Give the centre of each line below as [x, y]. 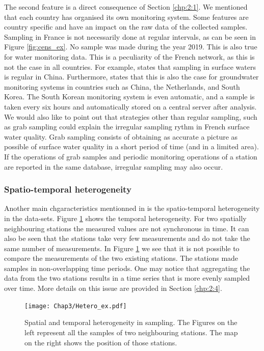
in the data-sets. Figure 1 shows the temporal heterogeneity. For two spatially [125, 218]
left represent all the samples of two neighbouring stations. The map [131, 332]
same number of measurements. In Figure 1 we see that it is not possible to [122, 248]
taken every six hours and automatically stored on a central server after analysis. [130, 106]
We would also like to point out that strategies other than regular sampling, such [131, 116]
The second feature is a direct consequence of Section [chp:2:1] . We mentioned [126, 7]
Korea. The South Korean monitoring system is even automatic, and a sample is [129, 97]
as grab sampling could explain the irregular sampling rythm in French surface [127, 127]
